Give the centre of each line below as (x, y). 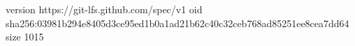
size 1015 (25, 37)
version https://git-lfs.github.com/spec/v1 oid (104, 9)
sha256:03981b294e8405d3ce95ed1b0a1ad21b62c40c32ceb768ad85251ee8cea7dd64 (177, 23)
